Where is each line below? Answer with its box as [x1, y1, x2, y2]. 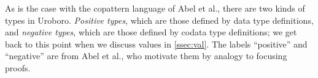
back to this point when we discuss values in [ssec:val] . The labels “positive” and [5, 37, 308, 50]
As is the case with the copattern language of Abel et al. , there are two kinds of [5, 2, 305, 14]
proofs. [5, 61, 31, 74]
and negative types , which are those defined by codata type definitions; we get [5, 26, 297, 38]
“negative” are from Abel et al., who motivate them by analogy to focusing [5, 49, 287, 62]
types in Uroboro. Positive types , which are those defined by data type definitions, [5, 13, 314, 26]
